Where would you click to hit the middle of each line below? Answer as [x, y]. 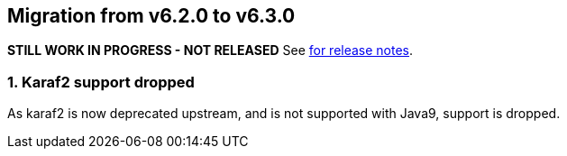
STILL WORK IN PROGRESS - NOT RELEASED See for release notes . [210, 50]
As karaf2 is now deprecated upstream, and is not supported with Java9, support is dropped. [284, 114]
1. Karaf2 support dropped [101, 82]
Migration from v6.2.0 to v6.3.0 [151, 16]
